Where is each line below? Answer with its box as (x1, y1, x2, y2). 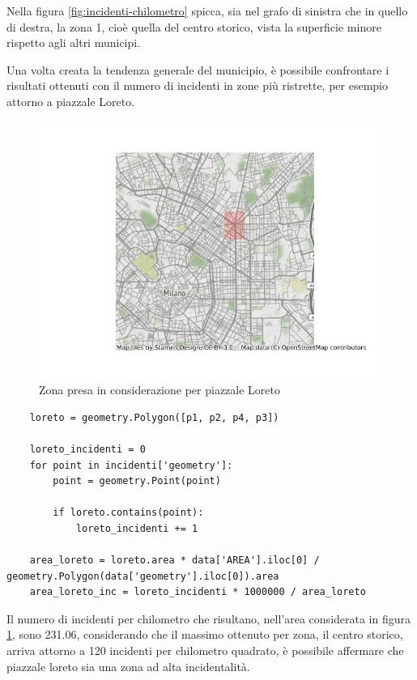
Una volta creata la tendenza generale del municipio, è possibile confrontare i (6, 61, 389, 78)
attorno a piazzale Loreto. (6, 92, 135, 109)
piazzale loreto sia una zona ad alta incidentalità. (6, 657, 250, 674)
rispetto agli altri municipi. (6, 34, 141, 51)
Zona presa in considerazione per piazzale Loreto (39, 381, 280, 398)
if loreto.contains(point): (53, 507, 204, 519)
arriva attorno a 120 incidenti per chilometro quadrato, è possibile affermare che (6, 642, 404, 659)
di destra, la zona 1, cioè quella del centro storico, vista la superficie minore (6, 18, 381, 35)
